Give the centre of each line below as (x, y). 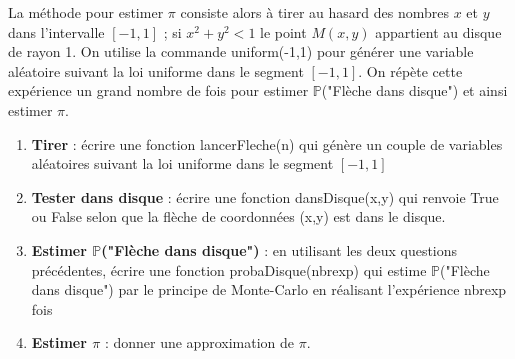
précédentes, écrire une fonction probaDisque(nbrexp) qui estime (229, 269)
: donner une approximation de (199, 342)
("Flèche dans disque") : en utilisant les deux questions (279, 249)
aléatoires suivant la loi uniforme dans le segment (182, 163)
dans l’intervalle (56, 31)
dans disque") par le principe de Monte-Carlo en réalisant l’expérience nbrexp (269, 289)
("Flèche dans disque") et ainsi (414, 90)
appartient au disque (438, 31)
